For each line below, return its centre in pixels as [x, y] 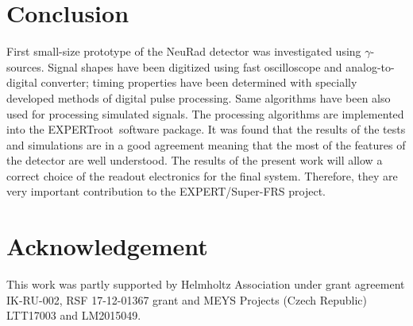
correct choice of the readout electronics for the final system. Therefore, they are [202, 175]
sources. [25, 66]
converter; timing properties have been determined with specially [199, 82]
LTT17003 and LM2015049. [74, 315]
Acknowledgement [107, 246]
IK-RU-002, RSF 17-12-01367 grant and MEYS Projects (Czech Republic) [187, 299]
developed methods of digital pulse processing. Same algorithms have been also [199, 97]
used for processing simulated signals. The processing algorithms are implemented [205, 113]
